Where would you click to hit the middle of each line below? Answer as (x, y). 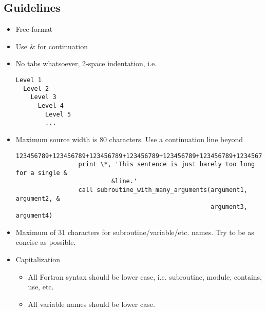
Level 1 (28, 80)
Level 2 (36, 89)
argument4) (34, 216)
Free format (34, 29)
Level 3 (43, 97)
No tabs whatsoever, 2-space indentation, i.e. (86, 63)
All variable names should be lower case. (91, 304)
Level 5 (58, 114)
